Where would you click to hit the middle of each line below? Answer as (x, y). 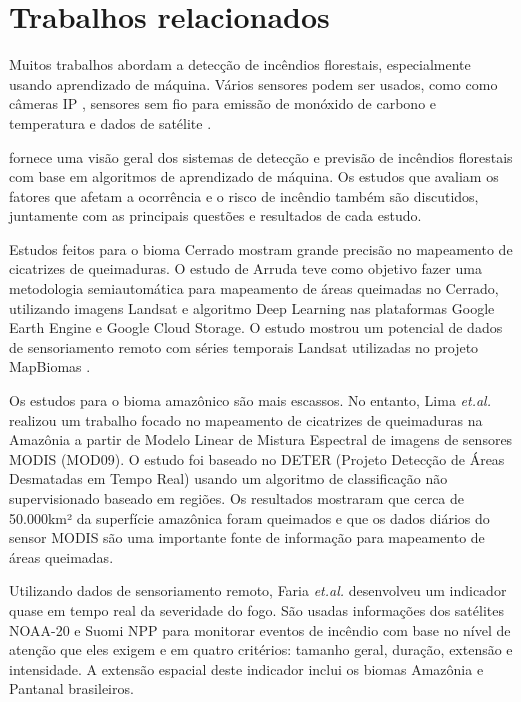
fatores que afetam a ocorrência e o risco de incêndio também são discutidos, (244, 195)
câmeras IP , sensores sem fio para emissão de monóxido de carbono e (223, 103)
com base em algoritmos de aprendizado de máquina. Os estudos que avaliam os (254, 176)
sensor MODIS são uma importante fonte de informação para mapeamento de (247, 537)
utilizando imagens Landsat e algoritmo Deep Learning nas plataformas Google (252, 307)
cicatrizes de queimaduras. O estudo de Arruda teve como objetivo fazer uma (245, 268)
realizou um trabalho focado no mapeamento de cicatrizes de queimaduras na (246, 419)
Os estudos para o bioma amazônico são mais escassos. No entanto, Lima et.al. (250, 400)
